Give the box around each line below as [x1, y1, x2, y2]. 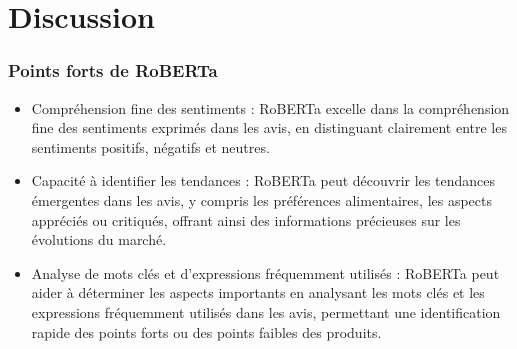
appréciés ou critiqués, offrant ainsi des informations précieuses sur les [31, 209, 461, 230]
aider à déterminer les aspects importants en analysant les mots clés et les [31, 282, 485, 303]
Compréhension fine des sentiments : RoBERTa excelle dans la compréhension [31, 97, 510, 118]
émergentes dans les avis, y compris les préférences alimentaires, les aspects [31, 189, 493, 210]
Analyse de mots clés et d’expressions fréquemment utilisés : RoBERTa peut [31, 262, 500, 283]
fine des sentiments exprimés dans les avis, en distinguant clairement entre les [31, 117, 507, 138]
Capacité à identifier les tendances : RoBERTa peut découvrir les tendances [31, 170, 495, 191]
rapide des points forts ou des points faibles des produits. [31, 321, 382, 342]
